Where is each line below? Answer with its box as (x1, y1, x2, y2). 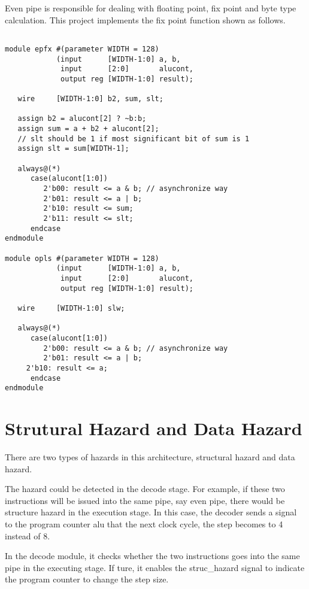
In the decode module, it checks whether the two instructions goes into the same (5, 549, 300, 562)
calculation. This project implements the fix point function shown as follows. (5, 13, 286, 26)
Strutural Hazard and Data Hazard (5, 416, 302, 440)
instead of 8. (5, 529, 50, 542)
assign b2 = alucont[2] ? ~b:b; (17, 114, 147, 123)
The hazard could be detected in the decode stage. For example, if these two (5, 482, 285, 495)
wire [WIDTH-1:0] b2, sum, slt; (17, 95, 163, 104)
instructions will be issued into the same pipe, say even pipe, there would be (5, 494, 285, 506)
